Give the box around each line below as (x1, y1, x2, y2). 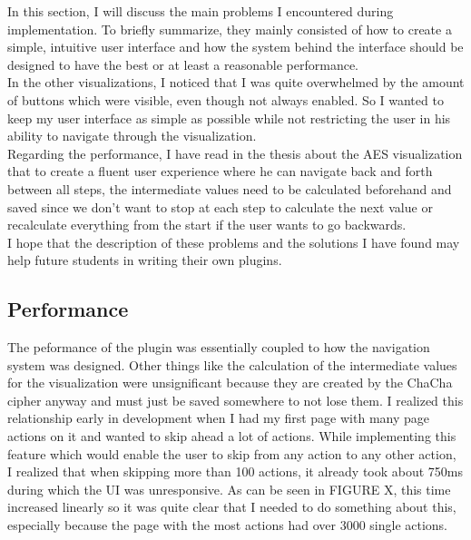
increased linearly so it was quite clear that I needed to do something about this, (7, 497, 456, 516)
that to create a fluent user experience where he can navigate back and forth (7, 162, 433, 181)
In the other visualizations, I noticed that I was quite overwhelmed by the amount (7, 73, 465, 92)
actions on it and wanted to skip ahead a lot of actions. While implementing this (7, 427, 456, 446)
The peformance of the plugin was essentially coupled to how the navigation (7, 338, 430, 357)
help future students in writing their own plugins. (7, 250, 282, 270)
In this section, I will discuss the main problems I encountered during (7, 2, 394, 20)
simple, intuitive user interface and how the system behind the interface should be (7, 37, 464, 56)
